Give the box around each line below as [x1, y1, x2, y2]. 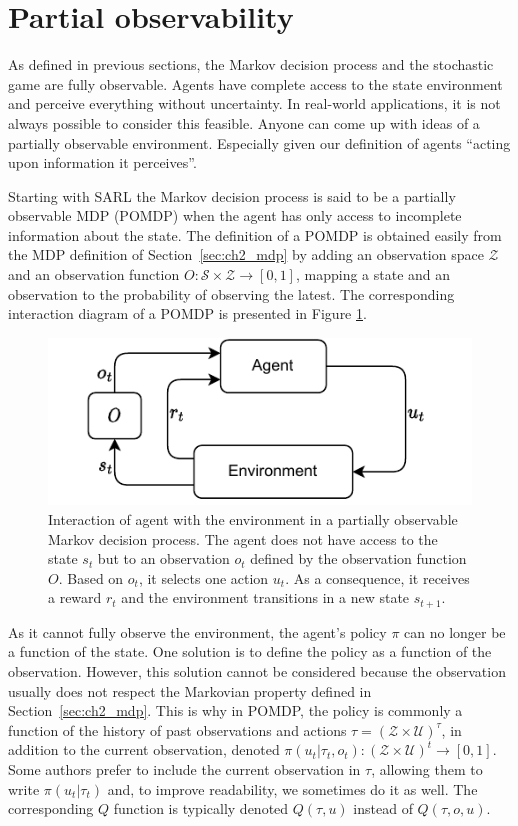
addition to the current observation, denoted [8, 739, 280, 760]
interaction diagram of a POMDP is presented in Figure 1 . [8, 303, 367, 324]
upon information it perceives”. [8, 152, 197, 173]
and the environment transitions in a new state [121, 587, 410, 608]
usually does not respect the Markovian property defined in [8, 680, 372, 701]
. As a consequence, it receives [285, 567, 470, 588]
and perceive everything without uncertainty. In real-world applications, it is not [8, 93, 501, 114]
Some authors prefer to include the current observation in [8, 758, 361, 779]
